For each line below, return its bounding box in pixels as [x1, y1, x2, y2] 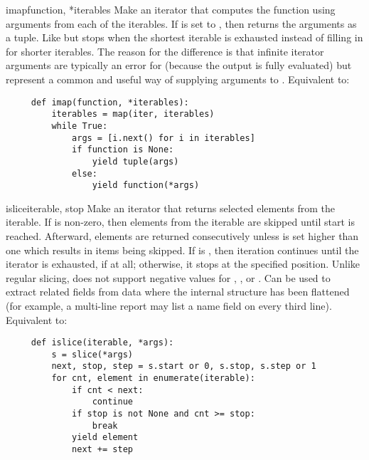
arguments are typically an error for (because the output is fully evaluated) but [6, 58, 352, 73]
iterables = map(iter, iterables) [51, 109, 215, 120]
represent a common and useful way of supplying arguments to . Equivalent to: [6, 71, 350, 86]
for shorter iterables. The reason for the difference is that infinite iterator [6, 43, 324, 58]
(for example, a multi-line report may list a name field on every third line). [6, 298, 332, 313]
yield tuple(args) [92, 156, 179, 167]
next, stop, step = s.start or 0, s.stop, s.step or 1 [51, 361, 316, 372]
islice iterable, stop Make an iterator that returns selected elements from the [6, 200, 335, 215]
